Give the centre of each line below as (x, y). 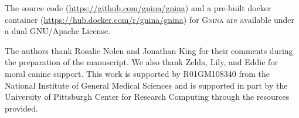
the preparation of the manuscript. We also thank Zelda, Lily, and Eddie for (141, 62)
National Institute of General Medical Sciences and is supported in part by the (146, 85)
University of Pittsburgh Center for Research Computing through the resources (147, 97)
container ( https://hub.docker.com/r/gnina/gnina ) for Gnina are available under (150, 19)
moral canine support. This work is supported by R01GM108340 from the (137, 73)
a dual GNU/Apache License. (58, 31)
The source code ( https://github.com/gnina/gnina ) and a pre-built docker (138, 8)
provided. (21, 108)
